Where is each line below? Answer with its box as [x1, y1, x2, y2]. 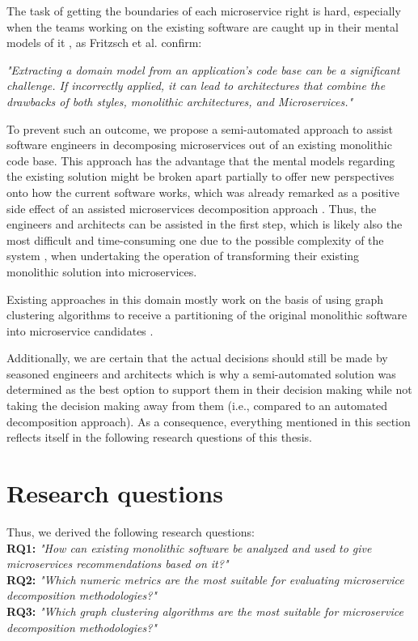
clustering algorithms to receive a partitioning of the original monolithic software [6, 306, 407, 323]
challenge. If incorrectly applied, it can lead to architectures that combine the [6, 77, 386, 94]
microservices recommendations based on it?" [6, 555, 229, 572]
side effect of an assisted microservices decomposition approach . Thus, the [6, 199, 377, 216]
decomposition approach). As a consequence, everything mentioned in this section [6, 412, 411, 429]
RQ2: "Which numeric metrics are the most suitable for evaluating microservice [6, 570, 404, 588]
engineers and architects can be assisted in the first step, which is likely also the [6, 216, 403, 233]
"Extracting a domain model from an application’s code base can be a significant [6, 61, 400, 78]
